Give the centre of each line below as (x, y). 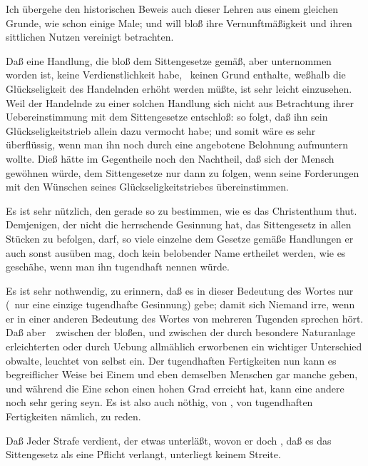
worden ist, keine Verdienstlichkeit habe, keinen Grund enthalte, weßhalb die (176, 75)
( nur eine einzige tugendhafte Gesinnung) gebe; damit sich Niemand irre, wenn (180, 304)
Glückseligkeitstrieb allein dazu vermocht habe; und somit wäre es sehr (161, 130)
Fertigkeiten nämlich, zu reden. (73, 416)
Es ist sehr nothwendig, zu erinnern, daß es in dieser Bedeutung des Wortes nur (180, 290)
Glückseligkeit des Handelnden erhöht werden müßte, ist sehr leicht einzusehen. (179, 88)
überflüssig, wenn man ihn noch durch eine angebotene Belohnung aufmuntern (177, 145)
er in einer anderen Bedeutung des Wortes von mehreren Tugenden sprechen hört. (185, 318)
